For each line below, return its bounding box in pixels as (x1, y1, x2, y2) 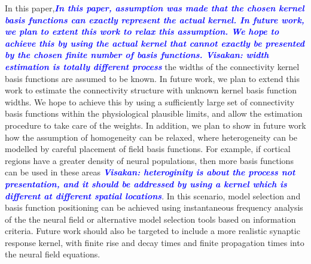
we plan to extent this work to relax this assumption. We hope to (5, 25, 279, 38)
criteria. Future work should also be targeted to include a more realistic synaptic (5, 224, 300, 237)
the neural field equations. (5, 248, 100, 260)
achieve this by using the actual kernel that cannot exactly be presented (5, 37, 305, 49)
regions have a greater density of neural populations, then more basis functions (5, 154, 294, 166)
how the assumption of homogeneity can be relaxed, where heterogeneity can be (5, 131, 298, 143)
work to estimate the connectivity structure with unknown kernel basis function (5, 84, 297, 96)
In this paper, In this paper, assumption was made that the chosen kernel (5, 2, 304, 14)
